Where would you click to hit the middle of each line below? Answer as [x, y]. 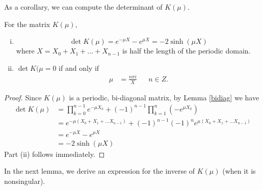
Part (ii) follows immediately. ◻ [55, 154]
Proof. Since [23, 97]
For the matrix [27, 24]
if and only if [79, 67]
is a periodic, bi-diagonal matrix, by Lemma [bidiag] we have [164, 97]
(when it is [239, 171]
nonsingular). [25, 181]
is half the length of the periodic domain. [187, 51]
